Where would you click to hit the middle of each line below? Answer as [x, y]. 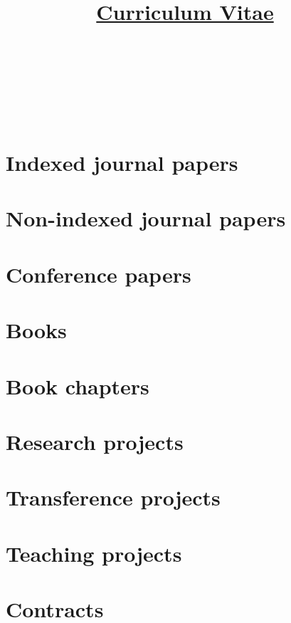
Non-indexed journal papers [146, 218]
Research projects [95, 441]
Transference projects [113, 497]
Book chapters [78, 386]
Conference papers [99, 274]
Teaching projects [94, 553]
